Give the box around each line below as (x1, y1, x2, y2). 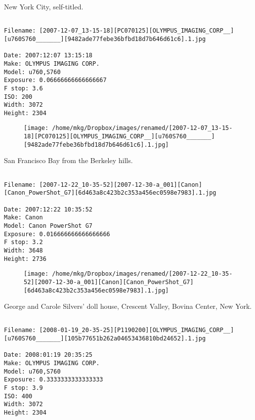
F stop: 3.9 (4, 384, 43, 392)
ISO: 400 (4, 392, 33, 400)
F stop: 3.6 (4, 84, 43, 92)
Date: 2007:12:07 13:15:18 (4, 52, 92, 59)
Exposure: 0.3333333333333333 (4, 376, 103, 383)
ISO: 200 (4, 93, 33, 100)
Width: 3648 (4, 247, 43, 254)
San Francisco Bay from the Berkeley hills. (4, 155, 133, 166)
